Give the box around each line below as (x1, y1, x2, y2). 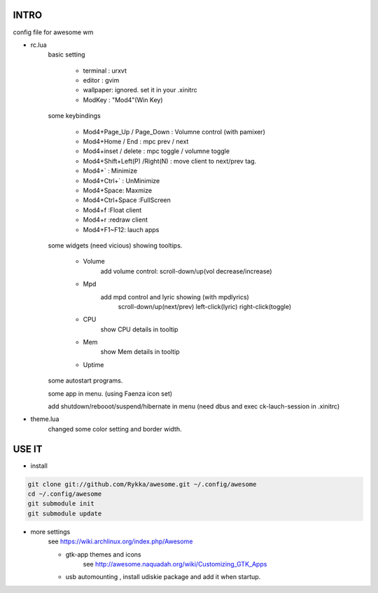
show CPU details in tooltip (100, 325, 178, 334)
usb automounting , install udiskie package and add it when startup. (65, 573, 261, 581)
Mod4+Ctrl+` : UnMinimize (83, 176, 160, 185)
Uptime (83, 360, 104, 369)
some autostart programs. (48, 376, 123, 385)
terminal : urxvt (83, 66, 127, 75)
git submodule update (27, 509, 102, 517)
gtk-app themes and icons (65, 550, 141, 559)
